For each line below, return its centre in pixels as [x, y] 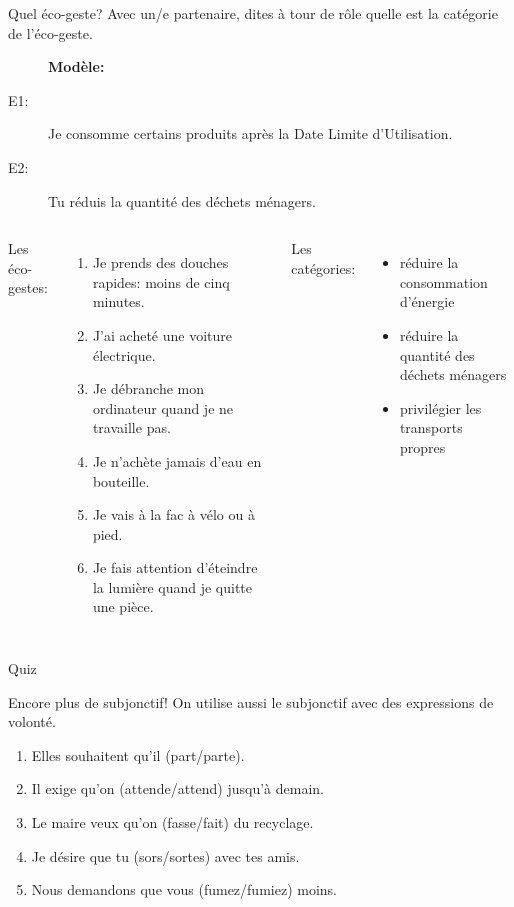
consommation [443, 281]
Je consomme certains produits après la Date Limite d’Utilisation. [250, 133]
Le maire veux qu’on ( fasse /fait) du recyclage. [172, 822]
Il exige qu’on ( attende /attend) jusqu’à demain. [177, 788]
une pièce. [123, 606]
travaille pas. [131, 427]
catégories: [323, 267]
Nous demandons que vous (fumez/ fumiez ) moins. [184, 889]
